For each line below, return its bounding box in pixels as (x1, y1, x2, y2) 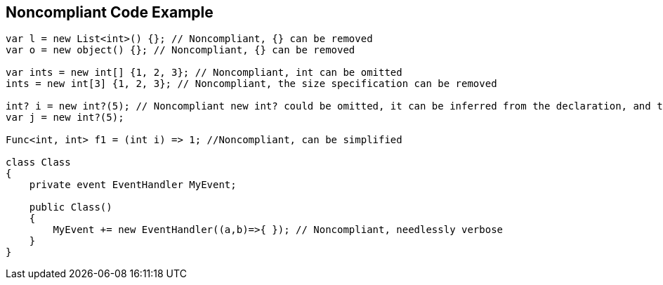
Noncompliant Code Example (6, 4, 214, 21)
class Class (6, 157, 71, 168)
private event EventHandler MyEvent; (29, 179, 237, 191)
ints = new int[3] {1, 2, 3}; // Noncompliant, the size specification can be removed (6, 78, 497, 90)
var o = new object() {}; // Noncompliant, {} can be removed (6, 44, 355, 56)
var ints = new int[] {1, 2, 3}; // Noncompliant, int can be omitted (6, 67, 402, 79)
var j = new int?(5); (6, 112, 124, 124)
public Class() (29, 201, 112, 213)
